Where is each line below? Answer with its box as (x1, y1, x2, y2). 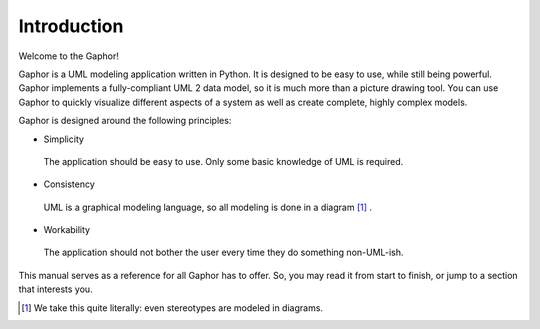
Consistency (43, 178, 95, 190)
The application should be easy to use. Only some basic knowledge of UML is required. (43, 155, 404, 167)
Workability (43, 224, 90, 236)
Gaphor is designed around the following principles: (18, 115, 232, 127)
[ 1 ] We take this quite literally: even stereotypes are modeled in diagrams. (21, 301, 324, 314)
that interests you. (18, 283, 94, 295)
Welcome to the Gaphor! (18, 50, 119, 62)
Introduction (18, 15, 124, 37)
